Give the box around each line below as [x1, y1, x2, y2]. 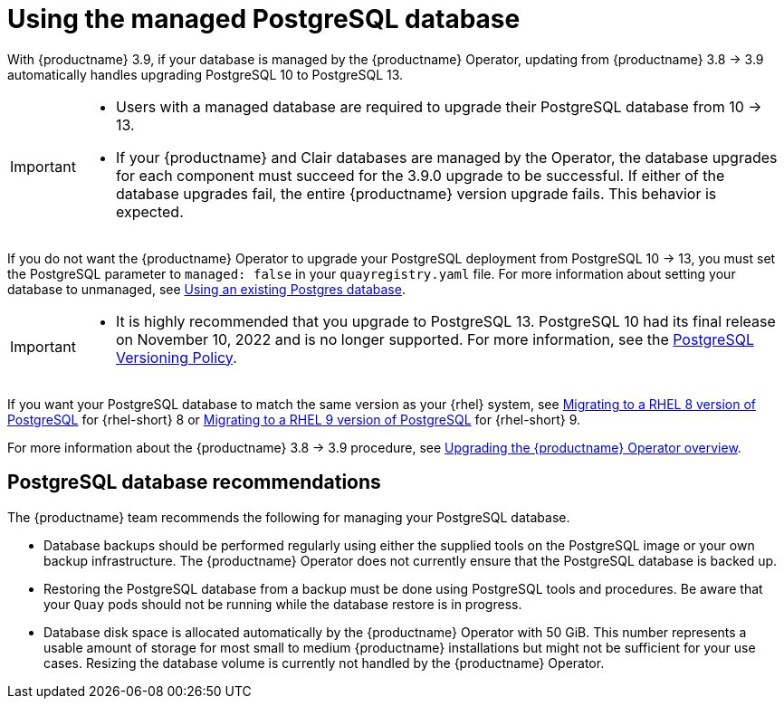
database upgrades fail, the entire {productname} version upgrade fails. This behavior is [115, 184, 717, 203]
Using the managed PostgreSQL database [7, 4, 521, 34]
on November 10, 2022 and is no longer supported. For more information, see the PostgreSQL [115, 329, 754, 348]
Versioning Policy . [115, 348, 237, 367]
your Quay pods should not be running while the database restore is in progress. [43, 596, 522, 612]
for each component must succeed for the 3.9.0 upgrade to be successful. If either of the [115, 166, 725, 185]
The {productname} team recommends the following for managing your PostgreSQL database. [7, 509, 570, 525]
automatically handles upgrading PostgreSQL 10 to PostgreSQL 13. [7, 66, 404, 82]
